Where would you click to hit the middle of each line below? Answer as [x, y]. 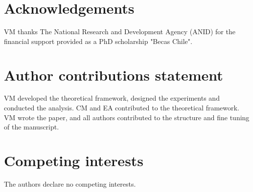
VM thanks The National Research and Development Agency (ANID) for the [120, 32]
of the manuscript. [32, 127]
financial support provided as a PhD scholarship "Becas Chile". [98, 41]
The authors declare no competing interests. [70, 183]
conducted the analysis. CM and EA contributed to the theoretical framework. [122, 108]
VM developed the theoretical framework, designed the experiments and [112, 98]
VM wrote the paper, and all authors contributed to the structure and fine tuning [127, 117]
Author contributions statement [114, 75]
